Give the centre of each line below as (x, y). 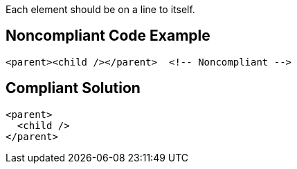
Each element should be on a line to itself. (100, 9)
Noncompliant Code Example (108, 36)
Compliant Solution (73, 88)
